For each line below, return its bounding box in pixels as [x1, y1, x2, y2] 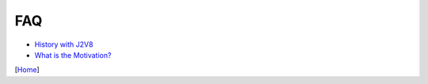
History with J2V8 [34, 40, 94, 49]
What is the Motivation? [34, 50, 112, 59]
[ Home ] [14, 65, 40, 74]
